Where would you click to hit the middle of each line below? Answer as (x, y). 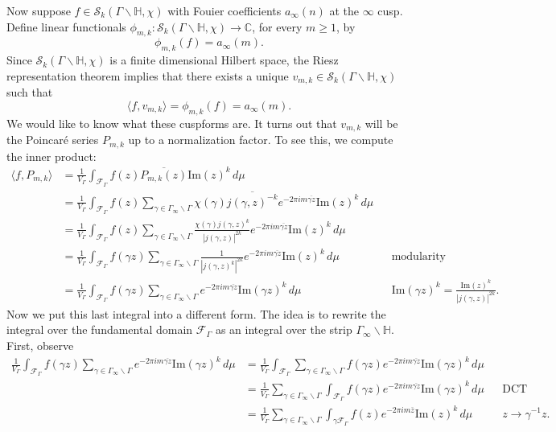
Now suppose (39, 10)
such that (30, 92)
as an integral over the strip (284, 329)
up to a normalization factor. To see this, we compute (261, 140)
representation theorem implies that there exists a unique (148, 75)
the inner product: (51, 156)
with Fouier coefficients (224, 10)
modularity (419, 257)
